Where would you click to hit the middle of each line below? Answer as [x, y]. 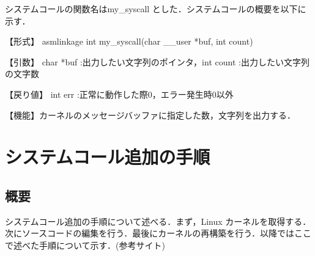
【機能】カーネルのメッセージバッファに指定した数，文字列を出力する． [150, 115]
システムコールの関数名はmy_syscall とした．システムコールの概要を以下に [156, 9]
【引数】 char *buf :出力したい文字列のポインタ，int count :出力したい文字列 [157, 61]
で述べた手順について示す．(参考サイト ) [85, 245]
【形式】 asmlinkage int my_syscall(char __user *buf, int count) [129, 41]
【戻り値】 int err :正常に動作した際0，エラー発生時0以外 [119, 94]
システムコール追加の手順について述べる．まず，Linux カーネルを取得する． [158, 221]
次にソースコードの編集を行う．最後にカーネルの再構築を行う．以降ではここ [158, 233]
